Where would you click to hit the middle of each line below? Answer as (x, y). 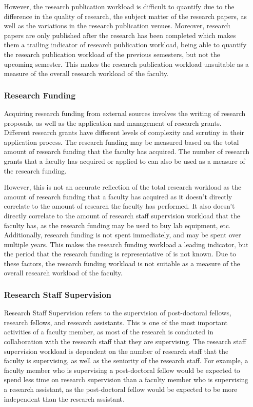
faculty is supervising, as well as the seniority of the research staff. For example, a (126, 360)
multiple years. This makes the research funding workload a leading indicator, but (126, 244)
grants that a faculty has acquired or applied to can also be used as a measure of (125, 161)
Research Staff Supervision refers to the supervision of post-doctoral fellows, (118, 313)
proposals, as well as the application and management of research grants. (113, 123)
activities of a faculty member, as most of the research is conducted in (109, 332)
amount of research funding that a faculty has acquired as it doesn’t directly (118, 196)
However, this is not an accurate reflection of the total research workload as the (123, 187)
